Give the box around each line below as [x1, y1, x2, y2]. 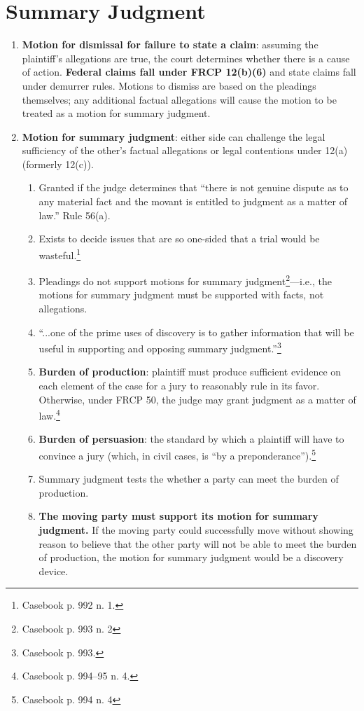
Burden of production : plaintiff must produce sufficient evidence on [38, 364, 342, 379]
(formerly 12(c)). [22, 156, 94, 171]
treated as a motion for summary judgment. [22, 106, 211, 120]
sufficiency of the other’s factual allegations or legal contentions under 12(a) [22, 143, 348, 158]
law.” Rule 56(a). [38, 207, 111, 222]
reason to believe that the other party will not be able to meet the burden [38, 536, 357, 551]
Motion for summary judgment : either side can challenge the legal [22, 129, 325, 144]
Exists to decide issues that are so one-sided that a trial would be [38, 231, 320, 246]
